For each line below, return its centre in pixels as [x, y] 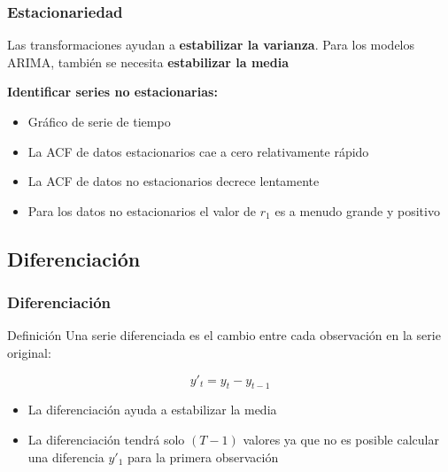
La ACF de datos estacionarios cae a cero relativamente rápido [198, 151]
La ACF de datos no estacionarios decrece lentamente [174, 181]
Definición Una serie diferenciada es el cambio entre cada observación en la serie [224, 335]
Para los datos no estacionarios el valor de [142, 210]
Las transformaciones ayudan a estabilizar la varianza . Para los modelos [211, 45]
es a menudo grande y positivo [357, 210]
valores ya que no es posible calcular [341, 439]
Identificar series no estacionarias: [112, 92]
